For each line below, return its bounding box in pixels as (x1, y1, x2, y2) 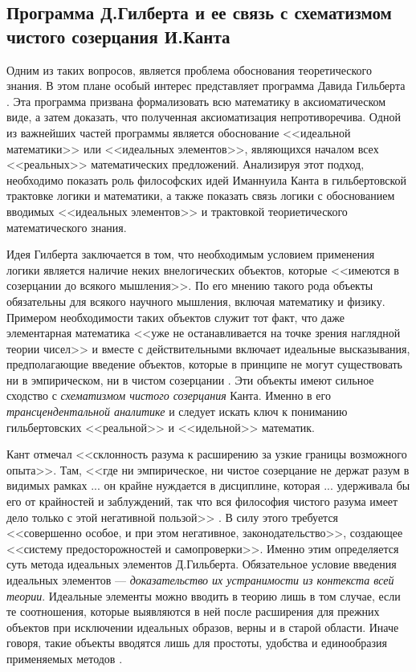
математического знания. (6, 218, 127, 235)
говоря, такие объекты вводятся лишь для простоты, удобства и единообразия (6, 634, 387, 651)
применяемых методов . (6, 650, 123, 666)
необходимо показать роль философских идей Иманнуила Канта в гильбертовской (6, 171, 407, 188)
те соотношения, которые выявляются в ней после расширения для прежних (6, 603, 380, 620)
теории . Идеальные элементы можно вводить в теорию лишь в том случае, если (6, 587, 401, 604)
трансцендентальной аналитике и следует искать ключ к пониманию (6, 403, 348, 420)
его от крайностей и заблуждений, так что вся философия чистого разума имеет (6, 493, 398, 510)
